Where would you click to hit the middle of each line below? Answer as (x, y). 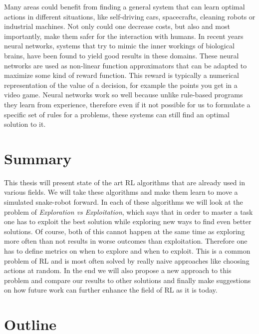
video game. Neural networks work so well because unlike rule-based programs (124, 95)
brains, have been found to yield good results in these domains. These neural (122, 55)
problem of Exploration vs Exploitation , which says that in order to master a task (129, 211)
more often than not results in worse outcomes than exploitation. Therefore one (126, 241)
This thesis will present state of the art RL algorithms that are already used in (125, 182)
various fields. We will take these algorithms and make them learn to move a (121, 192)
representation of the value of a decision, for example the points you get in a (121, 85)
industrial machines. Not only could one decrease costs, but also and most (117, 26)
